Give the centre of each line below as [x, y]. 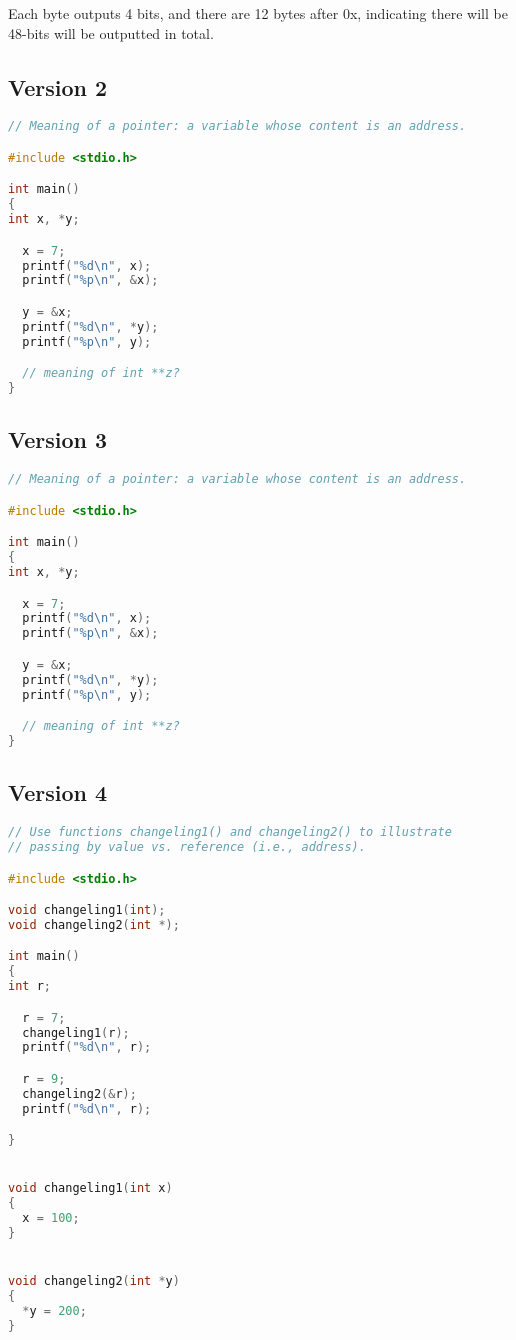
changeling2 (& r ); [79, 1093]
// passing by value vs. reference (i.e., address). [187, 846]
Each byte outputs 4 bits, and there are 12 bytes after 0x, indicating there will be [258, 13]
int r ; [29, 986]
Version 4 [58, 792]
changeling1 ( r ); [76, 1032]
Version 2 [58, 86]
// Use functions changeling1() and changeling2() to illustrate [230, 832]
